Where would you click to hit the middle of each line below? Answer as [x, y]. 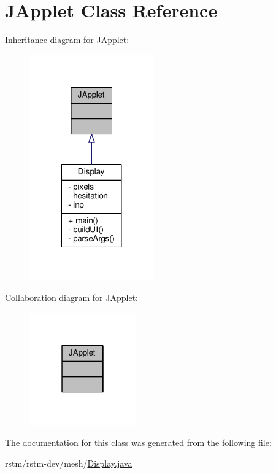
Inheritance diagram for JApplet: [67, 40]
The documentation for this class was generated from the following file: [138, 442]
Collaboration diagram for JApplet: [71, 297]
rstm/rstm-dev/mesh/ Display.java [69, 463]
